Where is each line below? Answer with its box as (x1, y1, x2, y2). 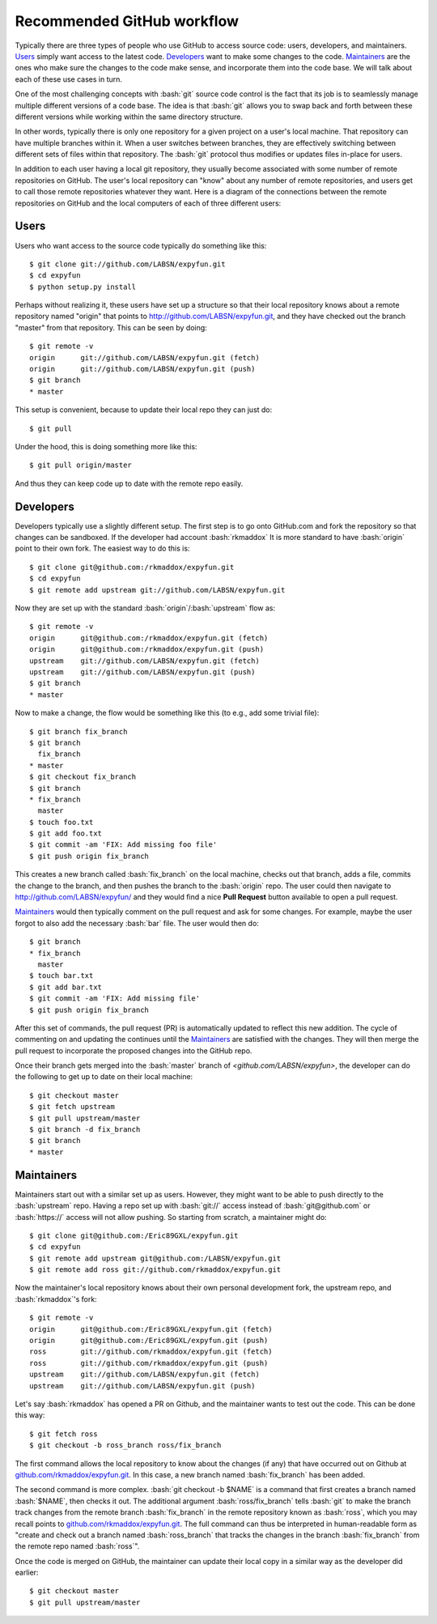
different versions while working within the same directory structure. (15, 112, 243, 121)
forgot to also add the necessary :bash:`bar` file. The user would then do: (15, 918, 259, 928)
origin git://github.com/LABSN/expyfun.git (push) (29, 364, 256, 374)
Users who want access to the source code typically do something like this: (15, 240, 267, 250)
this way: (15, 1410, 45, 1420)
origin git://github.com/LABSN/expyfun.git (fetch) (29, 353, 261, 362)
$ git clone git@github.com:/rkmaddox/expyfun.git (29, 563, 235, 572)
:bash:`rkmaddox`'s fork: (15, 1294, 97, 1303)
